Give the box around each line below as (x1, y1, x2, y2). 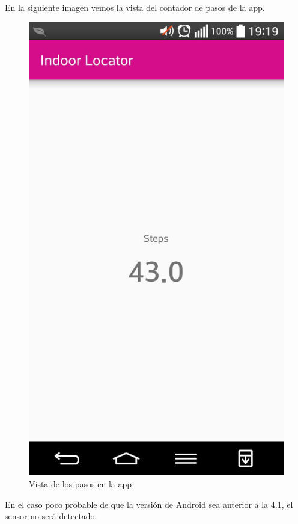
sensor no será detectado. (5, 510, 97, 522)
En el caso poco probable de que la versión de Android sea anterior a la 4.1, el (5, 498, 293, 510)
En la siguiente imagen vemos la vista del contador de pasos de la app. (5, 1, 265, 13)
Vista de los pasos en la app (29, 477, 132, 490)
